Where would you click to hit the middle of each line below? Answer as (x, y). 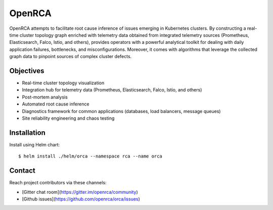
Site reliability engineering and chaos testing (68, 118)
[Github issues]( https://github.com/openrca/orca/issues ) (81, 199)
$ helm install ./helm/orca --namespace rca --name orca (90, 156)
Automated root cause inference (56, 104)
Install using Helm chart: (35, 144)
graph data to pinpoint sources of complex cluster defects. (71, 57)
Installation (27, 133)
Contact (22, 171)
